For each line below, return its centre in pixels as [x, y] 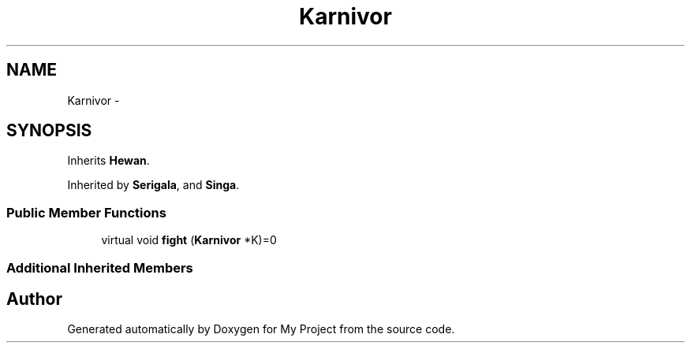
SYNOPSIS [49, 131]
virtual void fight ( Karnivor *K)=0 [189, 240]
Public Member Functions [86, 212]
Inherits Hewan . [108, 161]
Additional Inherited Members [100, 267]
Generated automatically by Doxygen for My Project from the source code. [261, 329]
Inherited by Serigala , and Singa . [153, 185]
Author [34, 299]
